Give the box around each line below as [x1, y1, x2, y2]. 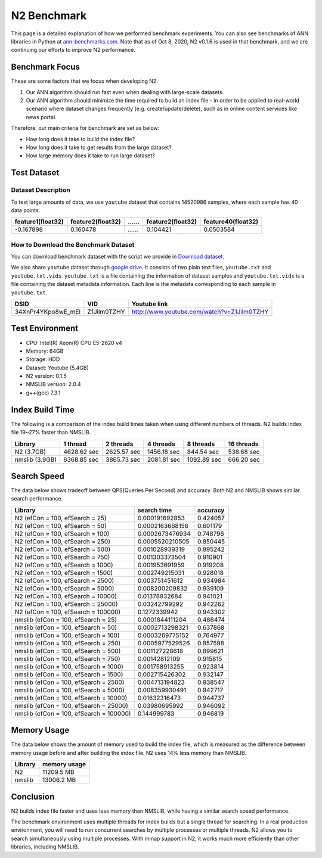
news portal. [26, 113, 57, 120]
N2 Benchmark [11, 9, 87, 22]
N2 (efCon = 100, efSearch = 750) [14, 553, 110, 561]
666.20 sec [228, 455, 261, 464]
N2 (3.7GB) [14, 447, 47, 456]
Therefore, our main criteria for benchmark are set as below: [11, 125, 160, 132]
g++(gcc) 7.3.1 [26, 389, 61, 396]
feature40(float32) [203, 217, 259, 226]
